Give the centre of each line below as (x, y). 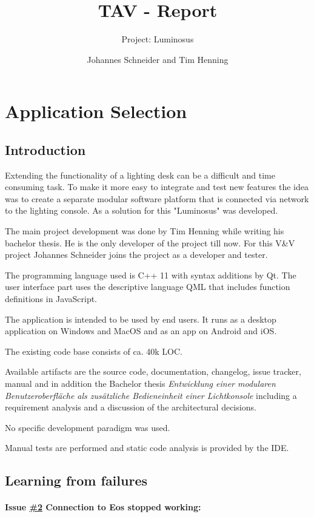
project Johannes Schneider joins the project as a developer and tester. (136, 255)
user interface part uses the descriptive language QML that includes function (148, 287)
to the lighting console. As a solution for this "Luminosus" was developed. (142, 210)
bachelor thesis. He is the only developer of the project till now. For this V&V (150, 242)
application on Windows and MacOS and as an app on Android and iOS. (141, 331)
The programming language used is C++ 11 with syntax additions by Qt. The (151, 275)
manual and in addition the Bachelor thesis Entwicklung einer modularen (140, 384)
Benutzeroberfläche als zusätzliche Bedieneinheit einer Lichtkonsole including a (151, 395)
